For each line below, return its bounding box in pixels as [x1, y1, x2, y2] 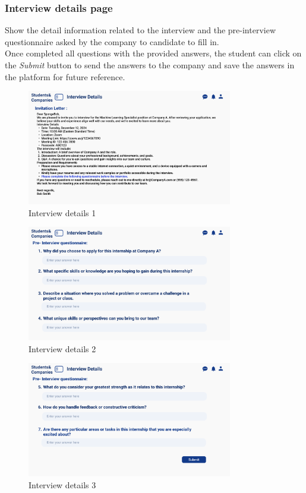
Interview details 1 [29, 206, 96, 219]
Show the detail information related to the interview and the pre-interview [5, 24, 276, 36]
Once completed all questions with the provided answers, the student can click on [5, 47, 302, 59]
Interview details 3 [29, 478, 96, 491]
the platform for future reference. [5, 70, 125, 83]
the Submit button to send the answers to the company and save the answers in [5, 59, 295, 71]
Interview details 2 [29, 342, 96, 355]
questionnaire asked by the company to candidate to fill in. [5, 35, 219, 48]
